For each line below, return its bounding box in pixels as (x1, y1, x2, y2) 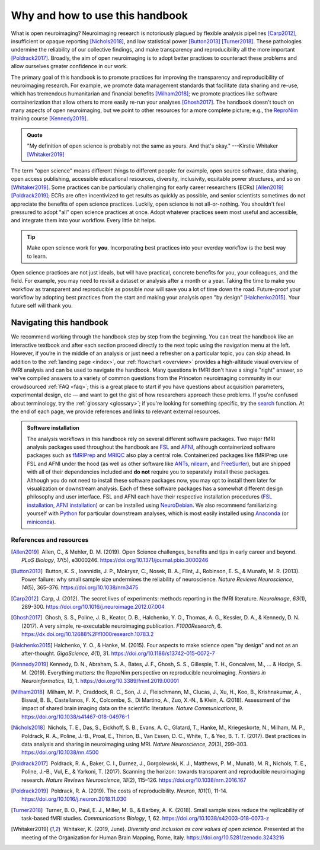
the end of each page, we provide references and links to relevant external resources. (11, 408, 220, 415)
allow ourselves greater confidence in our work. (11, 63, 128, 70)
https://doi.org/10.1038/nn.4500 (21, 749, 99, 756)
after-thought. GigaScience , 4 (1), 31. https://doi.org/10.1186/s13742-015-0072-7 (21, 650, 216, 657)
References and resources (11, 536, 89, 544)
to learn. (27, 253, 47, 260)
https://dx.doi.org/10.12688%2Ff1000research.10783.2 (21, 631, 154, 638)
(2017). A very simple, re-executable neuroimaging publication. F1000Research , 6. (21, 622, 222, 629)
